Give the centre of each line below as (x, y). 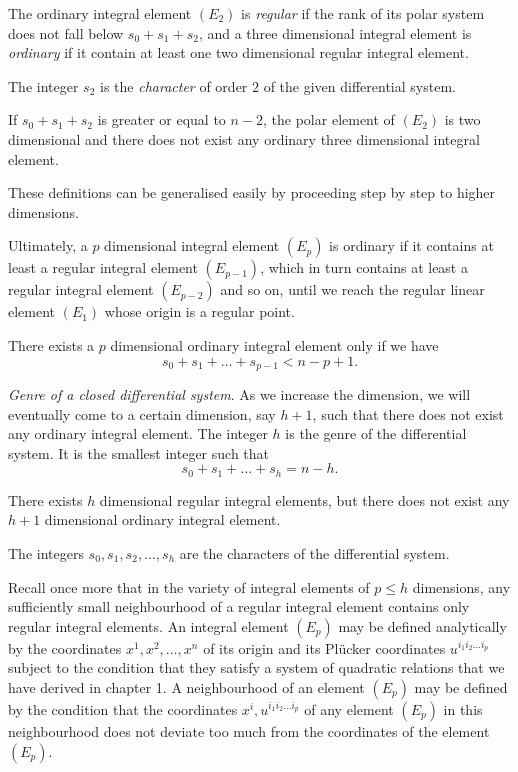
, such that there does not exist (408, 413)
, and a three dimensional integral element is (335, 32)
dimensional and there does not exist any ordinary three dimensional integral (244, 138)
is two (462, 119)
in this (463, 708)
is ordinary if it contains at (411, 245)
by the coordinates (65, 647)
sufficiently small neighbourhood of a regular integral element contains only (239, 606)
